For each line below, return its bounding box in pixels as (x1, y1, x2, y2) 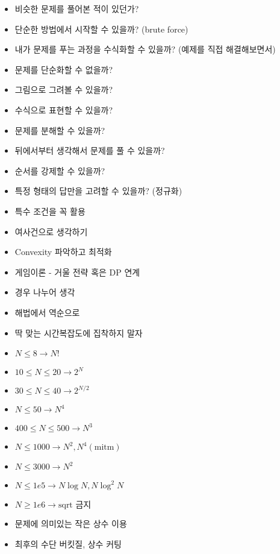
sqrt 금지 (58, 501, 92, 510)
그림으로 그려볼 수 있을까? (14, 83, 113, 96)
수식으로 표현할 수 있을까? (14, 103, 113, 116)
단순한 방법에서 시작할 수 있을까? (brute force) (14, 22, 188, 35)
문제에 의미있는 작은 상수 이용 (14, 517, 127, 530)
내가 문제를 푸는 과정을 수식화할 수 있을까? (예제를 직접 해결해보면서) (14, 43, 276, 55)
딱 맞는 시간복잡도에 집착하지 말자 (14, 326, 143, 339)
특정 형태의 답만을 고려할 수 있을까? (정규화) (14, 184, 182, 197)
